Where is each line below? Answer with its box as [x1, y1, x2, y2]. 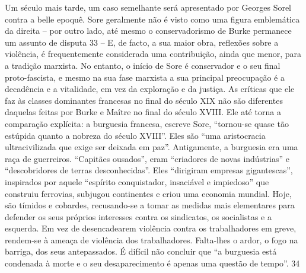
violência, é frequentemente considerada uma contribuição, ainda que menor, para [5, 47, 302, 60]
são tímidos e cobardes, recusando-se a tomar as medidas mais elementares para [5, 199, 295, 211]
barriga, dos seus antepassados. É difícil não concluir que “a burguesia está [5, 245, 277, 258]
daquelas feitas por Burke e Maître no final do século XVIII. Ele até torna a [5, 106, 281, 118]
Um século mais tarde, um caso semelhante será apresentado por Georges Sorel [5, 1, 292, 13]
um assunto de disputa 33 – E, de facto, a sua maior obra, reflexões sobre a [5, 36, 279, 48]
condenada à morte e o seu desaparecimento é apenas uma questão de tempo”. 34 [5, 257, 300, 269]
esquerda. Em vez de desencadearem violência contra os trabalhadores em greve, [5, 222, 297, 234]
